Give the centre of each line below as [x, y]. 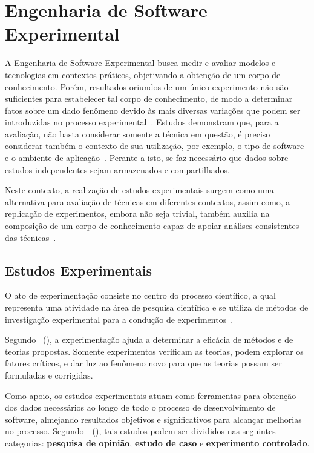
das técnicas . [31, 237]
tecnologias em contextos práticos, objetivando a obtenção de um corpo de [143, 74]
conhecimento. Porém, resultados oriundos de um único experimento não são [147, 86]
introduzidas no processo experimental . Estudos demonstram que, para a [142, 122]
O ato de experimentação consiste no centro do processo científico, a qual [140, 295]
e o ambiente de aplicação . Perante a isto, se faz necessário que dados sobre [147, 158]
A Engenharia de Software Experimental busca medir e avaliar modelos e [140, 63]
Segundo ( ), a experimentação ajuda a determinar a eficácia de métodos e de [149, 339]
